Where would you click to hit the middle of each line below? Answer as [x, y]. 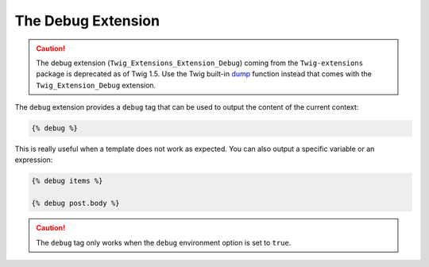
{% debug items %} [67, 181]
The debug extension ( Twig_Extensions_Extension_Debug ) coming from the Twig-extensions [200, 63]
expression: [34, 160]
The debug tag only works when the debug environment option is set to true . [164, 242]
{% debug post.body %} [75, 203]
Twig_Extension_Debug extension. [96, 85]
